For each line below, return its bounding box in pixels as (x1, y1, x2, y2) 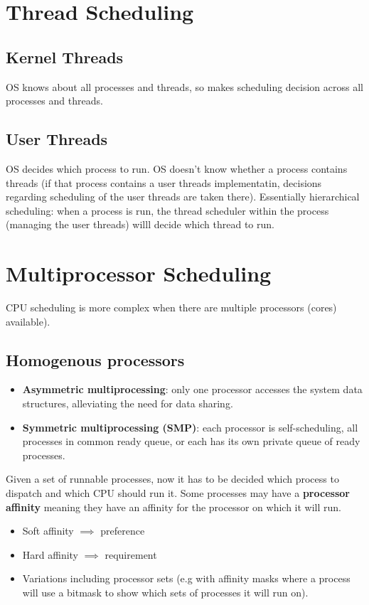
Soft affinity (22, 523, 74, 538)
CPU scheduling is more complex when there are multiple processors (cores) (6, 300, 337, 315)
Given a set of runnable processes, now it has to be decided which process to (6, 471, 339, 486)
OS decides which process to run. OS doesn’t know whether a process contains (6, 161, 348, 176)
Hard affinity (22, 547, 79, 562)
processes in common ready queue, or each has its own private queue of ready (22, 434, 360, 449)
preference (100, 523, 145, 538)
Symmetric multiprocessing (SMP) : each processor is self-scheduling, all (22, 419, 358, 434)
